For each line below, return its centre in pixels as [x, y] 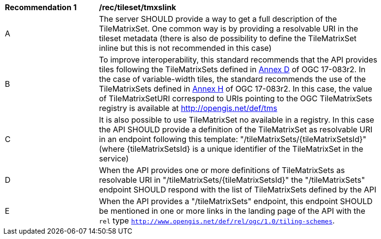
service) [114, 159]
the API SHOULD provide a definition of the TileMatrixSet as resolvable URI [236, 129]
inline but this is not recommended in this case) [185, 48]
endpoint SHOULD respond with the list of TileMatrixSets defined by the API [238, 190]
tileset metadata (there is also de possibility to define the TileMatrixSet [228, 38]
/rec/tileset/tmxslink [138, 7]
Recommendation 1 [41, 7]
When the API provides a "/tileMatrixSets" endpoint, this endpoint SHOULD [236, 201]
